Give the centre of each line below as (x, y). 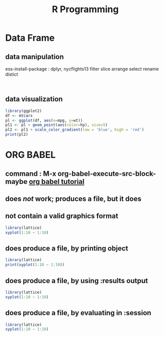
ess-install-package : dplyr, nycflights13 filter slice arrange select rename (82, 69)
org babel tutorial (57, 181)
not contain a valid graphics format (62, 216)
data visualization (34, 99)
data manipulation (35, 57)
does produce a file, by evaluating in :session (78, 313)
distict (12, 74)
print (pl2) (17, 135)
